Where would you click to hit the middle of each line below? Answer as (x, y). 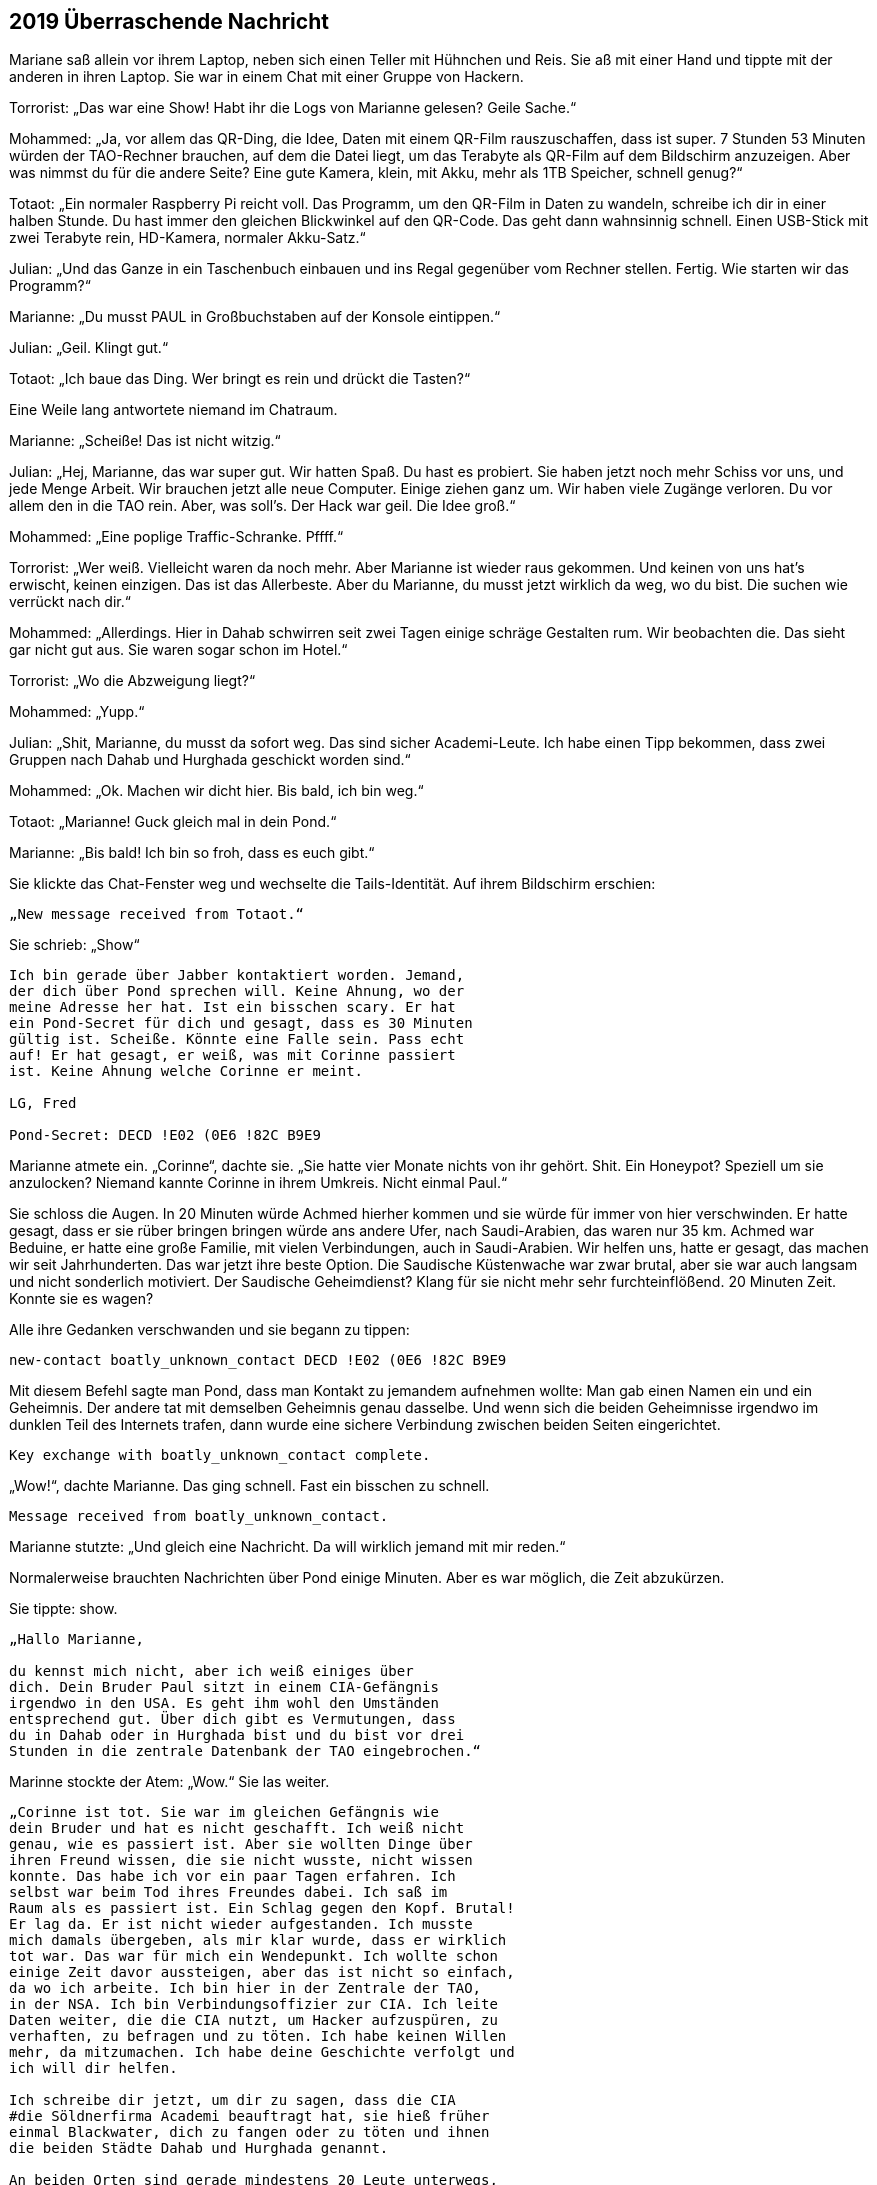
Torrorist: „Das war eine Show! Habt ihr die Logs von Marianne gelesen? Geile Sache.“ (293, 108)
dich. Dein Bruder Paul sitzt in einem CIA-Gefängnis (224, 1687)
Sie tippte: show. (63, 1609)
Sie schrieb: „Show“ (74, 945)
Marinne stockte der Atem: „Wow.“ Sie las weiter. (169, 1782)
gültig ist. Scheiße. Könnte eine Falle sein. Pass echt (237, 1039)
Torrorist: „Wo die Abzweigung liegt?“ (132, 681)
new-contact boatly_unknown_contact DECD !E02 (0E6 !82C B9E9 (258, 1360)
